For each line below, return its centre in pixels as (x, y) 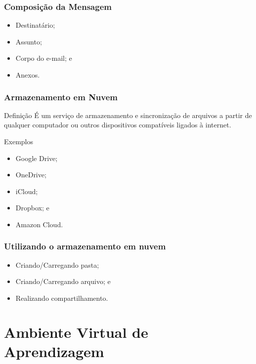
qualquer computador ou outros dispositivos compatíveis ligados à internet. (118, 125)
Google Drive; (37, 158)
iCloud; (27, 191)
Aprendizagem (54, 351)
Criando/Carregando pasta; (57, 264)
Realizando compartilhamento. (62, 298)
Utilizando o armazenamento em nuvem (85, 246)
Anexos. (28, 75)
